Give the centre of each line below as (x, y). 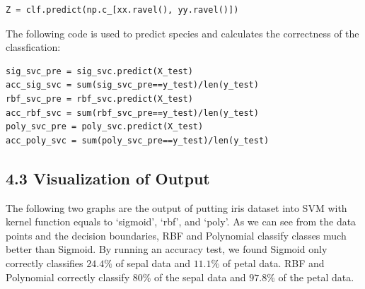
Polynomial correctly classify (68, 277)
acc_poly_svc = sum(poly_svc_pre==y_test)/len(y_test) (138, 140)
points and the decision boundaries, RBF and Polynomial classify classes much (176, 235)
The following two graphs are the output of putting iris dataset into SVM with (176, 207)
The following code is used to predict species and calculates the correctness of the (182, 33)
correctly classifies (45, 263)
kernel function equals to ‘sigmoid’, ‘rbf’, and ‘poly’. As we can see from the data (181, 222)
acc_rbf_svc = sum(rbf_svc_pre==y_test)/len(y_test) (132, 113)
